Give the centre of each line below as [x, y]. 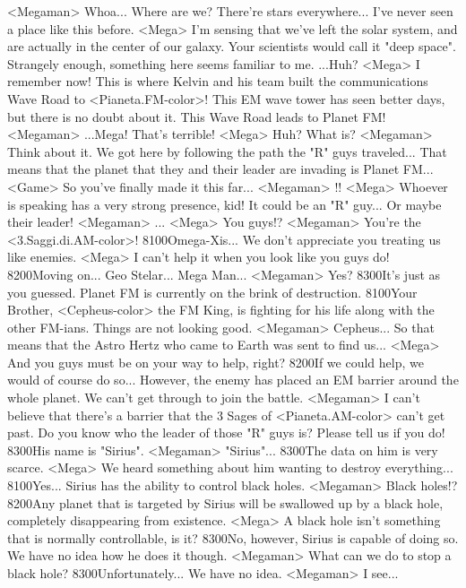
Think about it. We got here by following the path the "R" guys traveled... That [227, 151]
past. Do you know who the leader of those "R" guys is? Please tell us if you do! [226, 432]
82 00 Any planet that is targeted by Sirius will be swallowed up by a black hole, [225, 502]
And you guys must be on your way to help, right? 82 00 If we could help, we [216, 362]
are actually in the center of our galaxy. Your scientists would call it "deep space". [232, 46]
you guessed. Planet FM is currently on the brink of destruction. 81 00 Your [212, 292]
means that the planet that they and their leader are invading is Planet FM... [220, 169]
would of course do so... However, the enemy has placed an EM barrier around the [233, 380]
